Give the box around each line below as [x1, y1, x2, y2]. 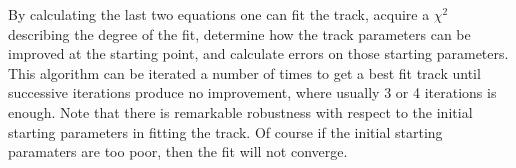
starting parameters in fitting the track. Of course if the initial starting [8, 121, 443, 142]
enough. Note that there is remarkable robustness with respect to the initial [8, 101, 473, 122]
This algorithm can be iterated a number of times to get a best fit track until [8, 62, 481, 83]
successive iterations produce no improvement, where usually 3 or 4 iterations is [8, 82, 497, 103]
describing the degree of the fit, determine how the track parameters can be [8, 23, 471, 44]
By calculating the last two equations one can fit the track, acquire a [8, 4, 430, 24]
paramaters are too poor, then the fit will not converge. [8, 141, 348, 162]
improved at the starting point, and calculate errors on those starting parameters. [8, 43, 509, 64]
